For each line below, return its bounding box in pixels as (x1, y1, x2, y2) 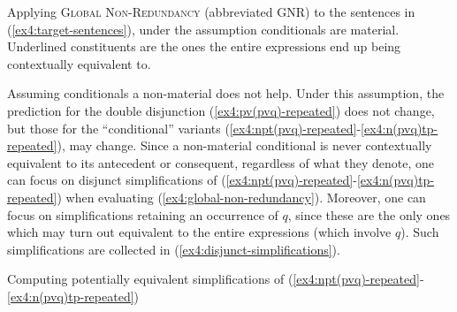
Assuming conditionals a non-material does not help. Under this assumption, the (7, 84, 445, 103)
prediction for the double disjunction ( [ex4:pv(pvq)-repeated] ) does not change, (7, 101, 435, 119)
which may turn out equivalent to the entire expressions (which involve (7, 223, 392, 241)
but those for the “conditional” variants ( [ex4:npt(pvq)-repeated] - (7, 118, 362, 137)
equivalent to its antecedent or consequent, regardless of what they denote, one (7, 153, 434, 171)
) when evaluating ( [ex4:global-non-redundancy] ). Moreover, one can (57, 187, 426, 206)
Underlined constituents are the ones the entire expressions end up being (7, 37, 401, 56)
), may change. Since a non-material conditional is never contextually (57, 136, 432, 155)
